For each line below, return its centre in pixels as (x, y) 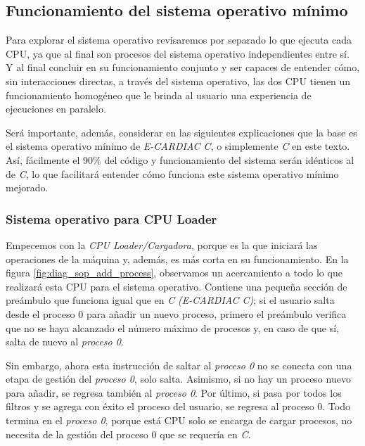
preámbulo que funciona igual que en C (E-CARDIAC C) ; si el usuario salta (170, 300)
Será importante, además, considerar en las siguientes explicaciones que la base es (181, 132)
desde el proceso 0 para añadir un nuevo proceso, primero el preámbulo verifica (176, 313)
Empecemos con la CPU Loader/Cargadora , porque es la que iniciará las (162, 244)
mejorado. (27, 187)
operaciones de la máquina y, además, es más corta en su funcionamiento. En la (177, 259)
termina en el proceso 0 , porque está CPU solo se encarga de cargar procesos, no (179, 420)
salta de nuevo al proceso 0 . (65, 342)
